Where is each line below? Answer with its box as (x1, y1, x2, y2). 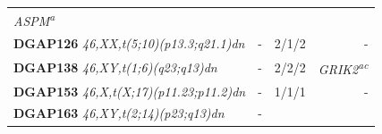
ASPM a (13, 9, 55, 30)
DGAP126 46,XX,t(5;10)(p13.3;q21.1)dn (13, 34, 245, 53)
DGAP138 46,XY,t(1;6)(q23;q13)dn (13, 57, 217, 76)
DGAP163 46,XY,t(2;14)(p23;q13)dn (13, 104, 225, 122)
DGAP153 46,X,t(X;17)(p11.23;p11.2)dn (13, 81, 246, 100)
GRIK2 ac (318, 57, 369, 78)
